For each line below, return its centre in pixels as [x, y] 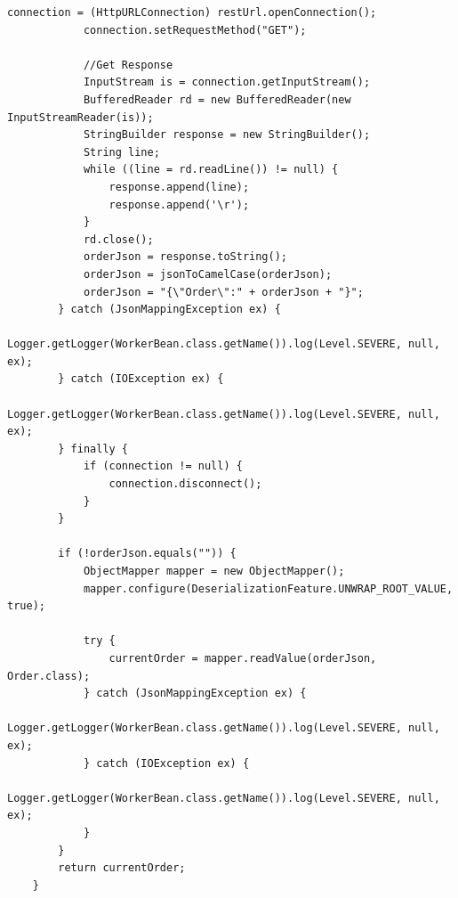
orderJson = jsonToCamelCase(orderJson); [208, 274]
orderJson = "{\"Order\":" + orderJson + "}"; [223, 292]
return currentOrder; [122, 868]
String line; [121, 152]
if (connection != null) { [163, 466]
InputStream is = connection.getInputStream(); [227, 82]
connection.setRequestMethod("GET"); [195, 30]
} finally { [93, 449]
